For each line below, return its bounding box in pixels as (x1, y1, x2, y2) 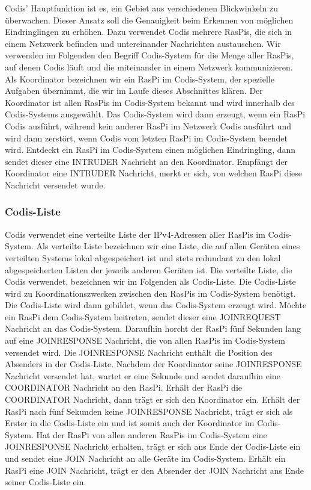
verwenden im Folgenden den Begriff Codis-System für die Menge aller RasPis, (5, 49, 294, 61)
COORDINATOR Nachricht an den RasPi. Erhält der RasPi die (5, 381, 243, 394)
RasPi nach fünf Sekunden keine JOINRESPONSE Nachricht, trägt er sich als (5, 405, 293, 417)
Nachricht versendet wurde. (5, 178, 106, 191)
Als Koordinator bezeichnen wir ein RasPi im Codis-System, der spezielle (5, 72, 274, 85)
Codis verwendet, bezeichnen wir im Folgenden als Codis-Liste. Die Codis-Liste (5, 275, 296, 288)
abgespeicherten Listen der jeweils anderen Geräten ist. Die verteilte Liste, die (5, 263, 292, 276)
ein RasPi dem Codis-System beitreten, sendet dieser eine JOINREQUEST (5, 310, 281, 323)
